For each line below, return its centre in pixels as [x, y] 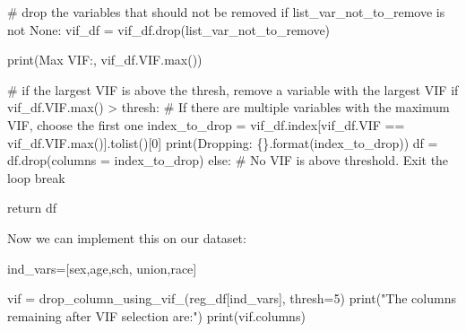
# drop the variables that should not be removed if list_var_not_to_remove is [226, 12]
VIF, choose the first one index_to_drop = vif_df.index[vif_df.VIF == [206, 124]
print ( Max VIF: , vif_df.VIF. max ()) [105, 60]
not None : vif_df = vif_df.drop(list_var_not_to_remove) [169, 29]
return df [32, 208]
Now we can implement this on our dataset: [127, 237]
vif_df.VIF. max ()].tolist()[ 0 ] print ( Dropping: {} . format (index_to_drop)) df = [223, 142]
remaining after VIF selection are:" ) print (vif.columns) [156, 315]
